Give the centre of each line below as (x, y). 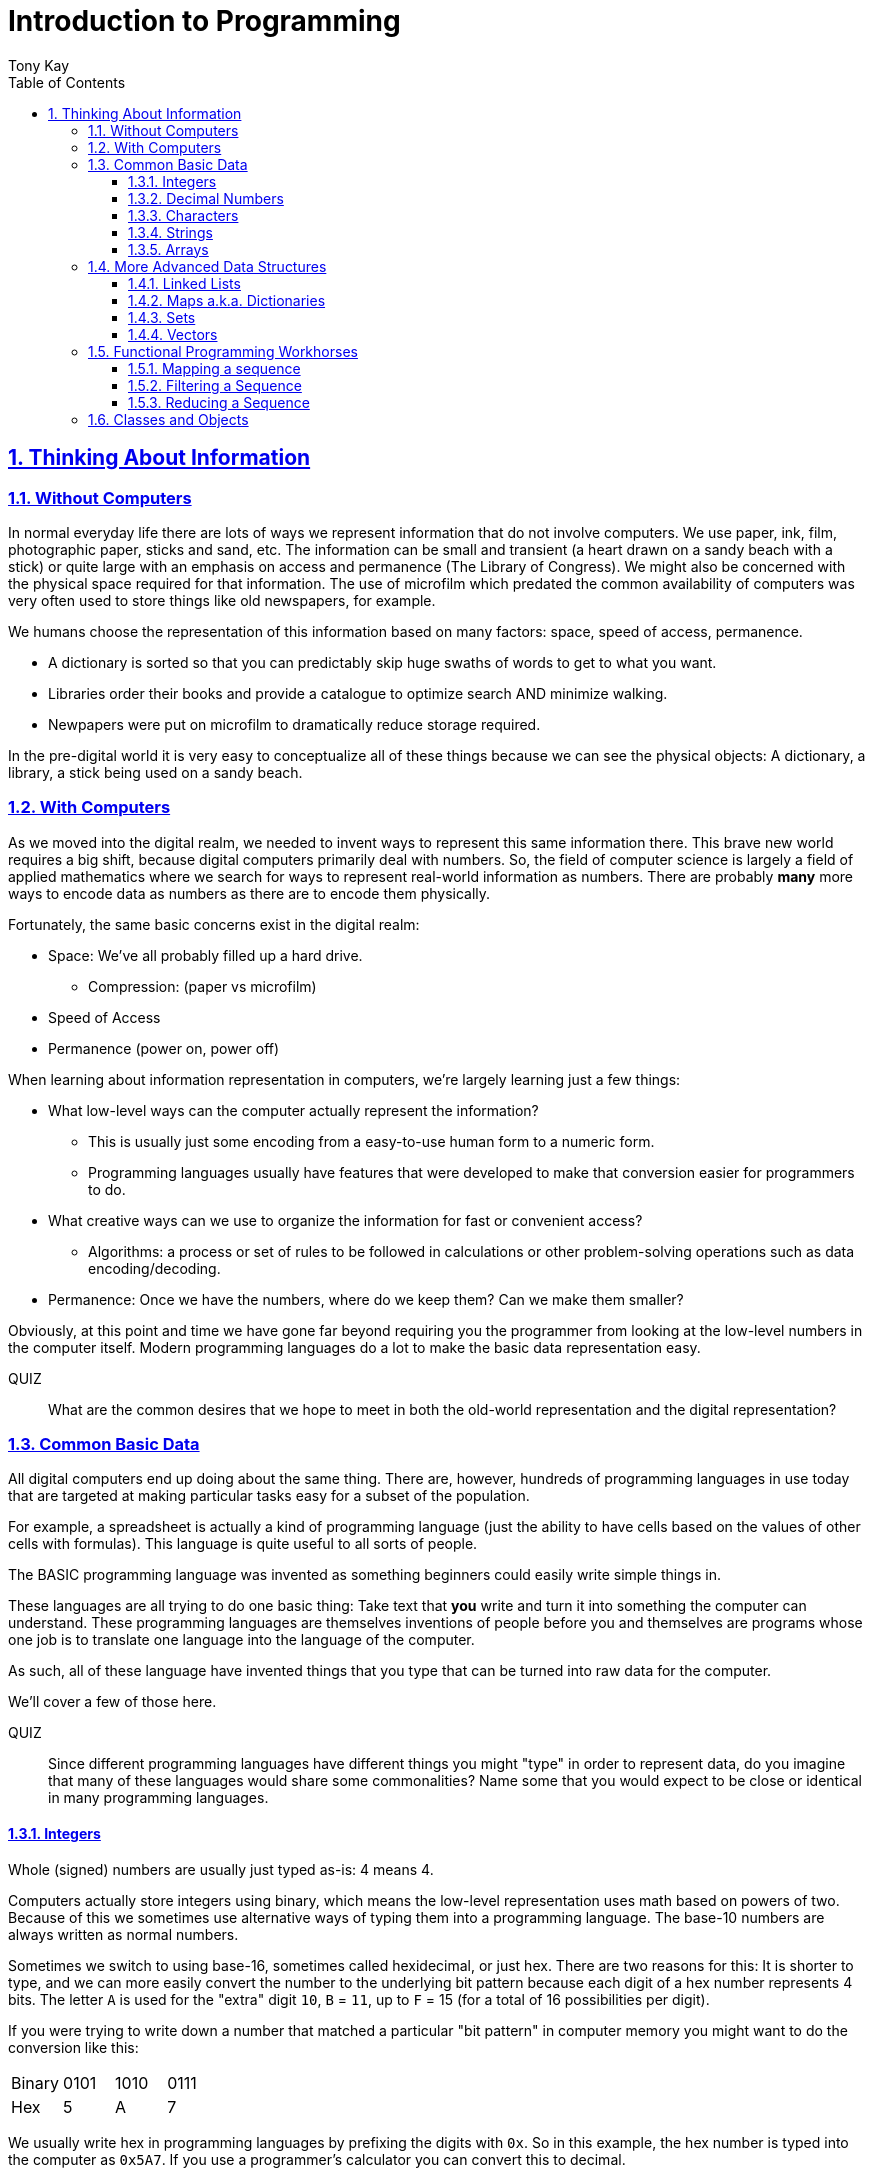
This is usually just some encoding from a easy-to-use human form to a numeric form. (371, 1141)
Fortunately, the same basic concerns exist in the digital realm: (214, 924)
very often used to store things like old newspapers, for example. (222, 600)
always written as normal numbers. (123, 1934)
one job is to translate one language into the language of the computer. (241, 1640)
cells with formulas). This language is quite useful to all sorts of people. (243, 1544)
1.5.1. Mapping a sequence (214, 368)
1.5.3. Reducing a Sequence (219, 402)
